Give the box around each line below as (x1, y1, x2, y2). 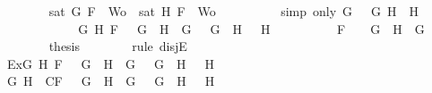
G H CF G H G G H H (6, 72, 215, 90)
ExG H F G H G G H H (6, 54, 215, 72)
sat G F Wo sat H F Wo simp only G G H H (48, 2, 419, 20)
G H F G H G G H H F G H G (78, 19, 425, 38)
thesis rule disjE (48, 37, 187, 55)
